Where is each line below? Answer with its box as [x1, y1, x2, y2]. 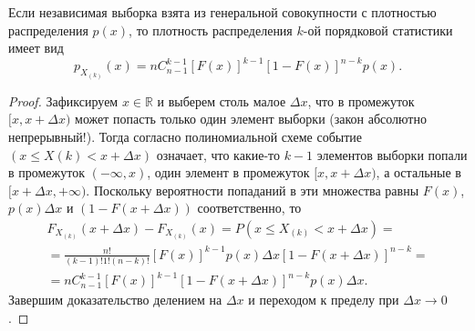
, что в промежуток [307, 91, 415, 110]
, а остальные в [376, 163, 461, 182]
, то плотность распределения [129, 20, 293, 39]
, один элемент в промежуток [147, 163, 310, 182]
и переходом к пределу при [248, 290, 399, 309]
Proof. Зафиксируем [8, 91, 119, 110]
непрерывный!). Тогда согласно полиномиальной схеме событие [8, 126, 362, 145]
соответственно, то [197, 198, 302, 217]
